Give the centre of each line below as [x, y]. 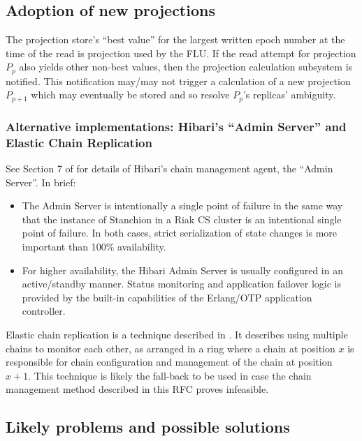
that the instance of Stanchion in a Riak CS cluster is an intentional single [182, 219]
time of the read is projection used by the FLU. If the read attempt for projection [181, 53]
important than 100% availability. [94, 246]
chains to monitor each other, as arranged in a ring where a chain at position [171, 348]
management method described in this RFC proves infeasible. [137, 389]
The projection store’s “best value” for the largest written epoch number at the [175, 39]
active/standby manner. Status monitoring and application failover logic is [181, 284]
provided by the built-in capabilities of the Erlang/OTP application [167, 297]
